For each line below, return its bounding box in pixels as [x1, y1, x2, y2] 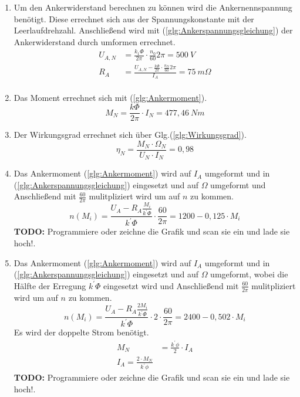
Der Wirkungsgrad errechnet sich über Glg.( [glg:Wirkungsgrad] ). [14, 128, 247, 141]
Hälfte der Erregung [14, 279, 86, 291]
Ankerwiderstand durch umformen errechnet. [14, 35, 176, 47]
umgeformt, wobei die [210, 268, 288, 280]
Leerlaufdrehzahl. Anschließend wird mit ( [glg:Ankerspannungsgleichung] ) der [14, 24, 293, 36]
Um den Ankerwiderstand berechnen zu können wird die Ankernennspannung [14, 1, 292, 13]
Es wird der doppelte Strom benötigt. [14, 326, 149, 338]
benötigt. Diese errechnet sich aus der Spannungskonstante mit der [14, 12, 254, 25]
